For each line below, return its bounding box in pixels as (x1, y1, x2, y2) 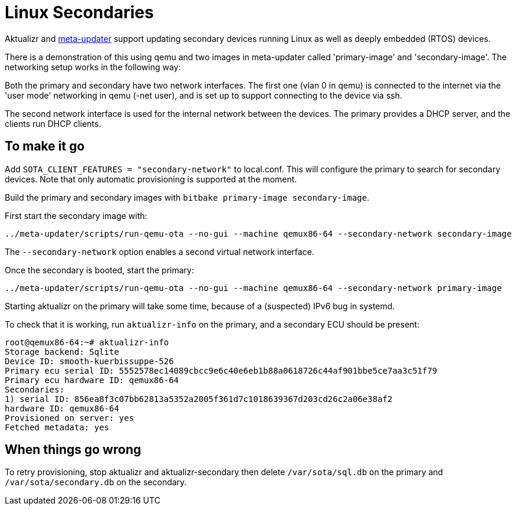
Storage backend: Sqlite (5, 346, 119, 357)
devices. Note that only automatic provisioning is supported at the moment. (5, 174, 297, 184)
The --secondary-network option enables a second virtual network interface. (5, 246, 314, 257)
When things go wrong (5, 442, 142, 457)
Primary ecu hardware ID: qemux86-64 (5, 375, 179, 385)
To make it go (5, 139, 85, 154)
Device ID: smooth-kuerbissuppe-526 (5, 356, 174, 366)
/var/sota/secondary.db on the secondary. (5, 477, 187, 488)
